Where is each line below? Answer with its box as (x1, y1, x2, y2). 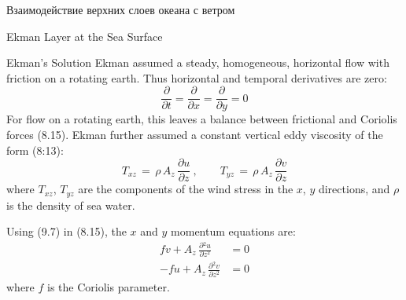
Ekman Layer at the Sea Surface (6, 27, 163, 44)
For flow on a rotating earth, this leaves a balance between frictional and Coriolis (6, 111, 397, 127)
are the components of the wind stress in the (78, 181, 293, 197)
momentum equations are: (171, 223, 296, 240)
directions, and (318, 181, 390, 197)
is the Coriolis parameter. (47, 278, 170, 295)
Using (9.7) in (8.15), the (6, 223, 127, 240)
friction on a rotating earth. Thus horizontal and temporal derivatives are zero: (6, 69, 387, 86)
